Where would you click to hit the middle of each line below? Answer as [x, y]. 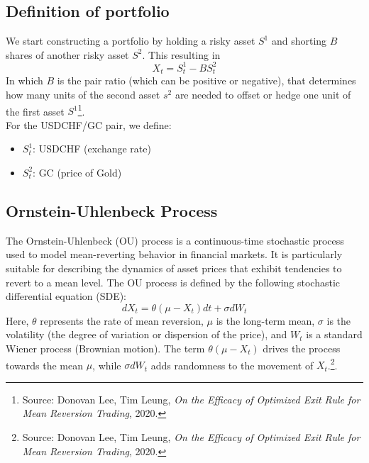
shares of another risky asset [67, 54]
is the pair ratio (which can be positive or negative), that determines [206, 80]
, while [107, 365]
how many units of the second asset [83, 94]
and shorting [299, 41]
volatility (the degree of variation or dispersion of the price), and [147, 334]
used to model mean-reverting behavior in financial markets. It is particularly [174, 254]
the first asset [35, 111]
